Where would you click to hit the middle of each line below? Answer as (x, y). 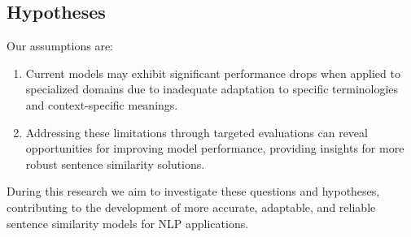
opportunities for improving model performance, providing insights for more (215, 148)
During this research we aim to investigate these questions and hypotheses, (193, 191)
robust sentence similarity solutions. (115, 164)
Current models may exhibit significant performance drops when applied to (213, 73)
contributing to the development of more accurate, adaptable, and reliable (191, 207)
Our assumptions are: (60, 46)
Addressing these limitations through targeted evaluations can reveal (197, 132)
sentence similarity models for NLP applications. (128, 223)
